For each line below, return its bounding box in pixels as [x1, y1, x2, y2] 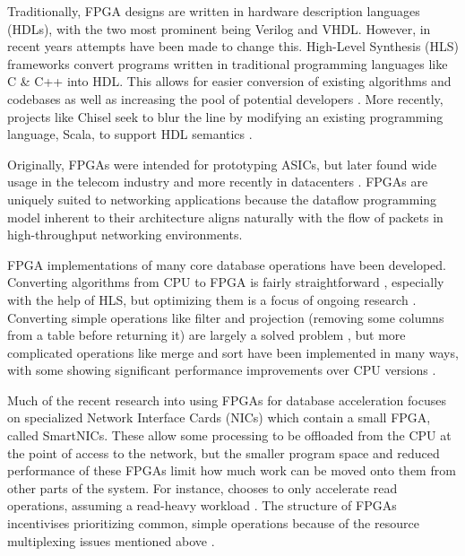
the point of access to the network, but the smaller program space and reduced [7, 443, 440, 462]
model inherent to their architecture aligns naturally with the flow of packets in [7, 207, 443, 226]
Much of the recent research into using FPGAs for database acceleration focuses [7, 390, 446, 409]
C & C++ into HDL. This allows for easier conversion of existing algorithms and [7, 72, 452, 91]
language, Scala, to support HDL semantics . [7, 125, 253, 143]
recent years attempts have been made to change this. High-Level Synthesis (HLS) [7, 37, 460, 56]
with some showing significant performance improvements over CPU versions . [7, 361, 436, 379]
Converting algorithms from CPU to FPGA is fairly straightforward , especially [7, 273, 444, 291]
